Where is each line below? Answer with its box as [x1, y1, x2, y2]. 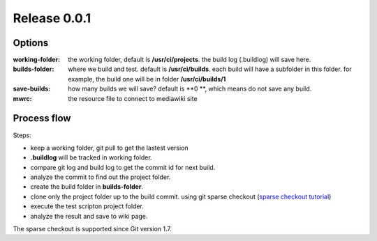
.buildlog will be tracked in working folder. [30, 153, 153, 162]
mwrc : [13, 94, 32, 102]
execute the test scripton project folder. [30, 202, 145, 210]
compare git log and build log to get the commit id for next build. [30, 163, 216, 171]
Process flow [13, 112, 71, 125]
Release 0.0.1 [13, 10, 91, 26]
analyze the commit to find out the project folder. [30, 173, 171, 181]
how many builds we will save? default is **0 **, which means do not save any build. [68, 84, 312, 93]
